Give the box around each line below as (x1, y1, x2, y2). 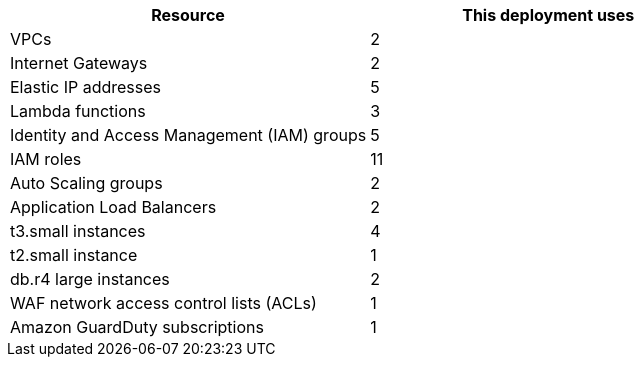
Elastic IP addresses (10, 77, 162, 97)
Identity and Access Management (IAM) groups (10, 125, 367, 145)
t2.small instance (10, 245, 138, 265)
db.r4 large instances (10, 269, 170, 289)
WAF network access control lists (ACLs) (10, 293, 317, 313)
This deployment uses (462, 5, 635, 25)
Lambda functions (10, 101, 146, 121)
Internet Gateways (10, 53, 148, 73)
